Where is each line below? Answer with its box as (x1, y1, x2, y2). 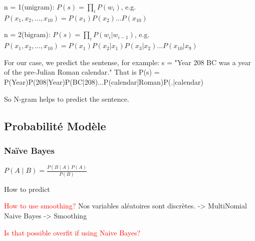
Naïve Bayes (4, 144, 55, 156)
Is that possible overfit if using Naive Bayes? (4, 227, 141, 237)
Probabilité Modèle (4, 118, 106, 133)
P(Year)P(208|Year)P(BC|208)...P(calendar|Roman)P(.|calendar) (4, 76, 203, 87)
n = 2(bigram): (4, 29, 51, 40)
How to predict (4, 183, 50, 194)
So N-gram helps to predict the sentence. (4, 93, 129, 104)
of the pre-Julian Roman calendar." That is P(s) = (4, 67, 160, 77)
